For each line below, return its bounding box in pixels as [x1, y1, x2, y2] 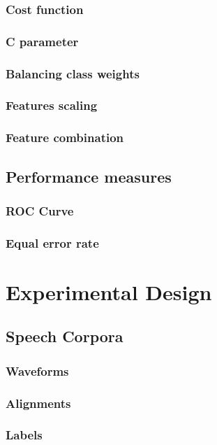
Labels [6, 426, 43, 444]
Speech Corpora [6, 325, 124, 347]
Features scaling [6, 97, 98, 114]
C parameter [6, 32, 79, 50]
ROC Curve [6, 202, 74, 219]
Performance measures [6, 165, 172, 187]
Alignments [6, 394, 71, 411]
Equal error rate [6, 234, 99, 251]
